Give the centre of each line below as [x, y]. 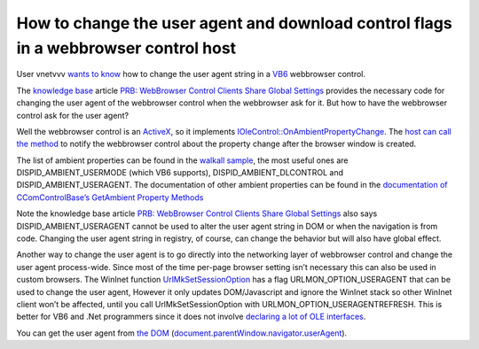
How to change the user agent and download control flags [234, 23]
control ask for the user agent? [72, 115]
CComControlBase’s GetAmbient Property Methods [110, 197]
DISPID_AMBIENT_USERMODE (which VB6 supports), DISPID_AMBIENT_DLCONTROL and [180, 173]
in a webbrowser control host [126, 48]
